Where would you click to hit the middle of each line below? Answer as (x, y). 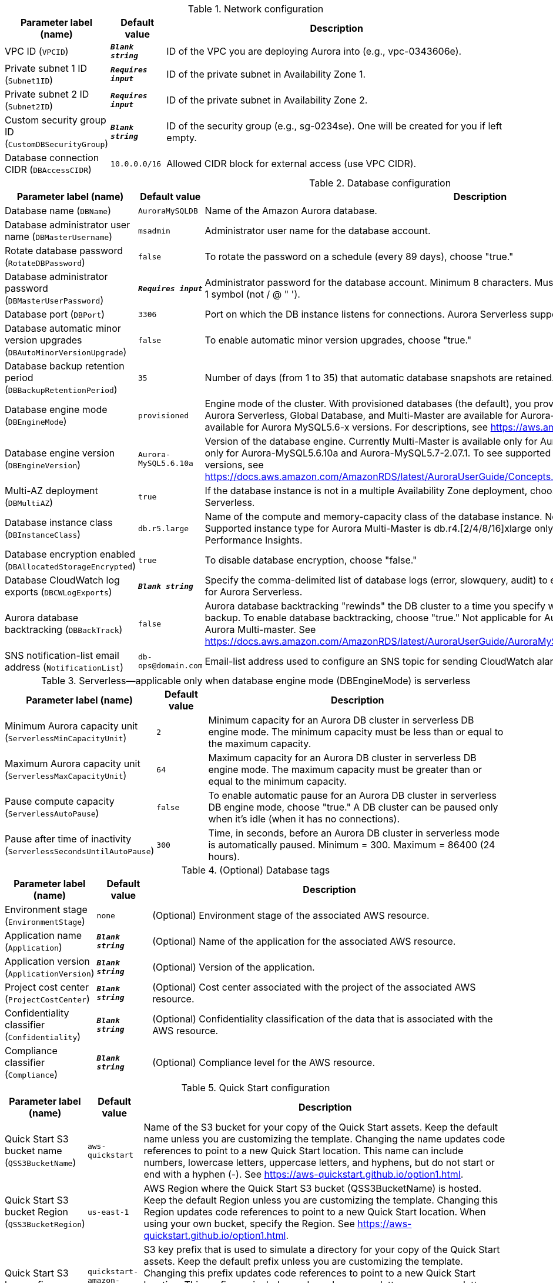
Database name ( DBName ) (58, 211)
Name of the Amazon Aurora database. (291, 211)
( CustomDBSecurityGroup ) (57, 144)
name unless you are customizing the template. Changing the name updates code (324, 1139)
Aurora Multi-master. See (260, 629)
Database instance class (59, 522)
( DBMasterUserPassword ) (54, 300)
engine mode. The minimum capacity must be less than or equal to (356, 732)
